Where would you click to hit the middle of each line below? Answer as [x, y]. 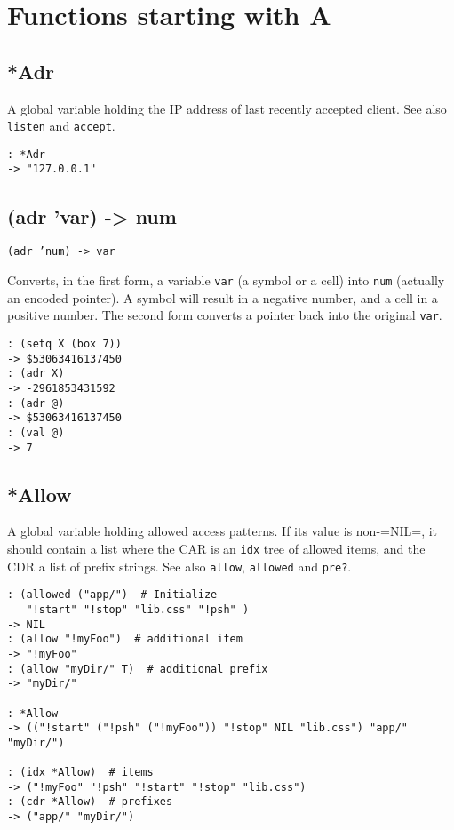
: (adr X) [36, 374]
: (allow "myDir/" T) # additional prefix [138, 669]
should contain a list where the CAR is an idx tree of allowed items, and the [216, 548]
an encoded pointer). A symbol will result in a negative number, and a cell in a [223, 297]
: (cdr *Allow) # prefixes [90, 802]
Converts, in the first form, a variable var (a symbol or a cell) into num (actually [226, 280]
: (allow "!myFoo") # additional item [125, 639]
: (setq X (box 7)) [64, 343]
